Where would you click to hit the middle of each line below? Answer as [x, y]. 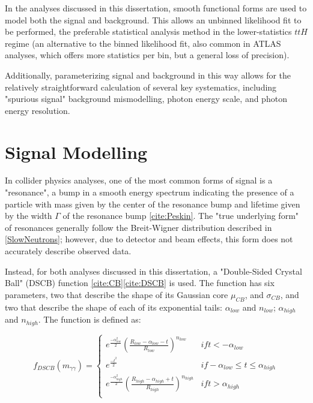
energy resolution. [38, 110]
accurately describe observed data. [68, 251]
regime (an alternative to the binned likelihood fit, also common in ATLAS [143, 43]
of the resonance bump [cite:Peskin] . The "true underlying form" [181, 216]
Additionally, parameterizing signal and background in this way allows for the [148, 75]
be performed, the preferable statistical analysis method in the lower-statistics [148, 31]
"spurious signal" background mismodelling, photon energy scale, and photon [146, 99]
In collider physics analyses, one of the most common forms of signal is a [139, 180]
